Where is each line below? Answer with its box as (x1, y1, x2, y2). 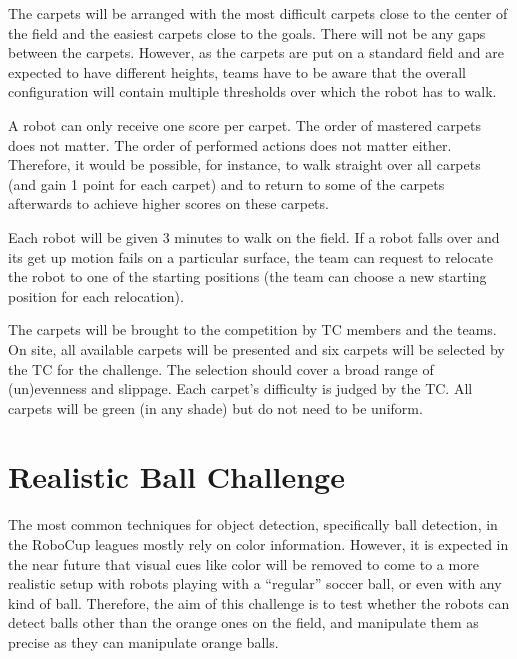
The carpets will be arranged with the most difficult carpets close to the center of (8, 3, 508, 23)
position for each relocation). (8, 285, 184, 306)
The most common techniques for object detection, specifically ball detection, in (8, 514, 498, 535)
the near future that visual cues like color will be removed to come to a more (8, 553, 479, 574)
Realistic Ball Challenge (8, 456, 345, 497)
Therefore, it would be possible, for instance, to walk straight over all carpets (8, 154, 481, 175)
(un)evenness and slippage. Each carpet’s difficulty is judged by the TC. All (8, 378, 473, 399)
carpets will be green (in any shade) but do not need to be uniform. (8, 397, 423, 418)
